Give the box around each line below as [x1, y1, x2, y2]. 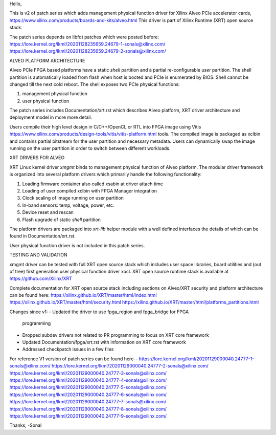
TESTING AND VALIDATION [9, 252, 67, 258]
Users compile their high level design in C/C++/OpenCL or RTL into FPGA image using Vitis [9, 123, 201, 130]
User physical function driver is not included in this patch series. [9, 242, 145, 248]
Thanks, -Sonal [9, 422, 42, 428]
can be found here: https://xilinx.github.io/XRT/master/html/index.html [9, 292, 157, 298]
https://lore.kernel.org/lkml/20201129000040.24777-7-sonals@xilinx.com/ [9, 399, 167, 405]
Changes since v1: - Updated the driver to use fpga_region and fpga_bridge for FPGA [9, 309, 189, 315]
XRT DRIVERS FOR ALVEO [9, 155, 65, 161]
